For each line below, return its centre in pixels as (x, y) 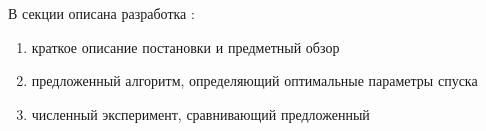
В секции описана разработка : (101, 13)
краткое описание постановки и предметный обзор (185, 46)
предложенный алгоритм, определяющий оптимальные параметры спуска (254, 80)
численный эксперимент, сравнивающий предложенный (200, 113)
